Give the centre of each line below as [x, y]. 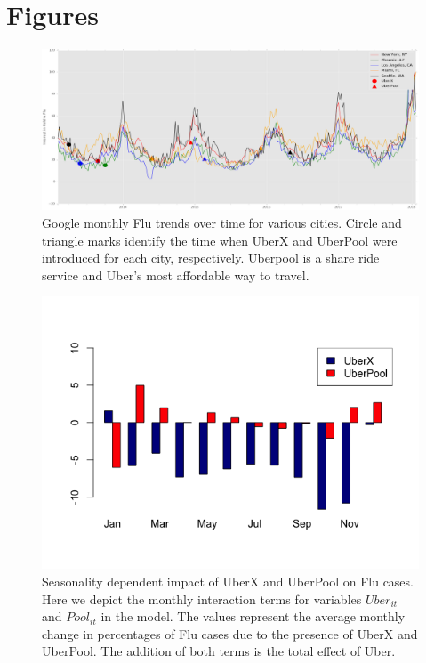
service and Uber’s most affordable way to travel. [176, 275]
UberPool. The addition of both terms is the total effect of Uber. [219, 651]
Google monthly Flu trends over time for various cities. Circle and [222, 223]
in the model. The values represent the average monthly [253, 616]
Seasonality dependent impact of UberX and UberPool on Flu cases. [228, 582]
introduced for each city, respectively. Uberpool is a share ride [211, 258]
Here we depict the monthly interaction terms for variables [202, 598]
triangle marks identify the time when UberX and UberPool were [220, 240]
